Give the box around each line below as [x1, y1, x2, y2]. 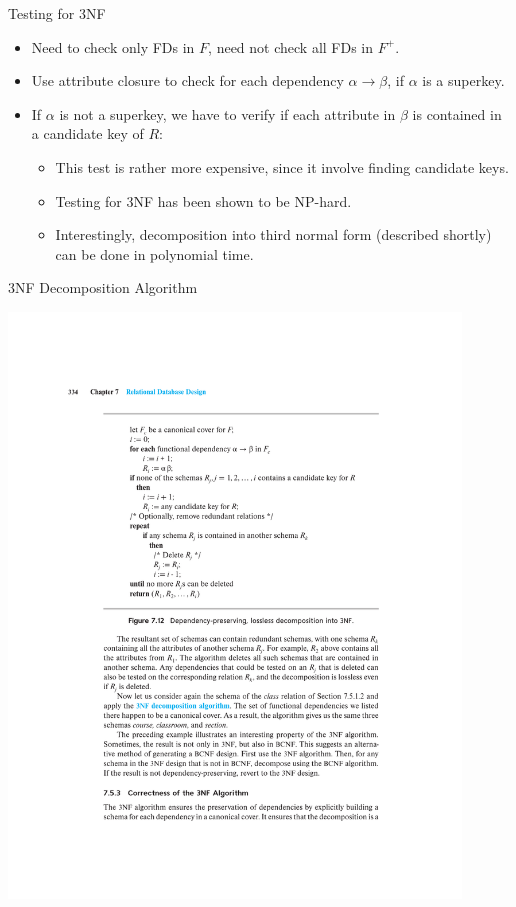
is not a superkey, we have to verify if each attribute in [59, 103, 396, 124]
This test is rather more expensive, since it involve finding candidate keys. [55, 156, 509, 177]
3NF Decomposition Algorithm [8, 277, 198, 298]
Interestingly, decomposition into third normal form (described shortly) [55, 224, 492, 245]
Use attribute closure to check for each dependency [31, 70, 344, 91]
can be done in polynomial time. [55, 243, 254, 264]
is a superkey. [422, 70, 505, 91]
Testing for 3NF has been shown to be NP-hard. [55, 190, 352, 211]
